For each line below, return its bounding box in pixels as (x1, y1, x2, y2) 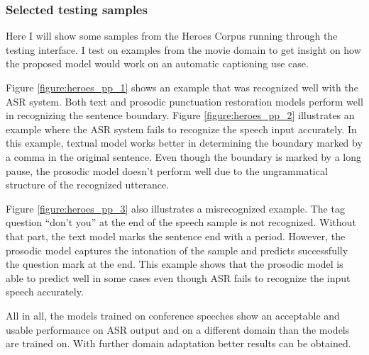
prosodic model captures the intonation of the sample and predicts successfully (6, 242, 348, 257)
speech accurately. (6, 284, 84, 299)
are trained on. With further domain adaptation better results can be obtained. (6, 336, 351, 351)
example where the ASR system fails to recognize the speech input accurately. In (6, 121, 357, 136)
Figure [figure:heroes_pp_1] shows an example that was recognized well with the (6, 80, 358, 94)
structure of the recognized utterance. (6, 177, 170, 192)
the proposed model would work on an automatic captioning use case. (6, 56, 309, 71)
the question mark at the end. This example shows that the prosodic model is (6, 257, 343, 271)
